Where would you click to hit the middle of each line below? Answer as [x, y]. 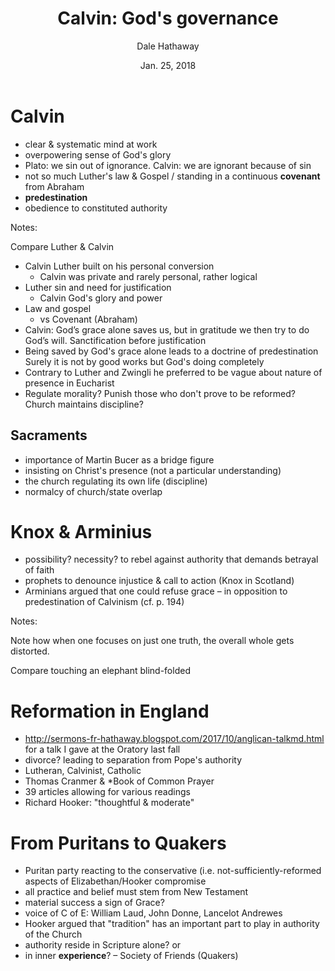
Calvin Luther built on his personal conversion [119, 266]
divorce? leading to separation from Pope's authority [133, 760]
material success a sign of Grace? [94, 903]
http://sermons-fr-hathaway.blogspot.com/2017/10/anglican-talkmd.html [174, 739]
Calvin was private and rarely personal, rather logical [148, 276]
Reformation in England [110, 711]
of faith [39, 570]
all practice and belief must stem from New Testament [136, 892]
